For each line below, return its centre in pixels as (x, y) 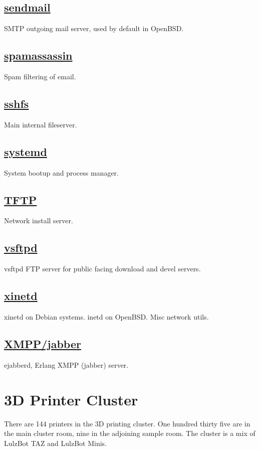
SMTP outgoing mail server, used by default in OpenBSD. (94, 28)
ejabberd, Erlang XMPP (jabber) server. (66, 364)
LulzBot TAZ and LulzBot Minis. (56, 443)
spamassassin (38, 55)
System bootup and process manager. (61, 172)
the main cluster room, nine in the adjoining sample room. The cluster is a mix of (130, 433)
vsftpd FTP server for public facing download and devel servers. (102, 269)
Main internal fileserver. (41, 124)
